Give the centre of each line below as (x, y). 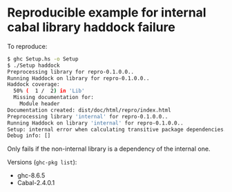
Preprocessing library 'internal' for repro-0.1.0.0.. (88, 116)
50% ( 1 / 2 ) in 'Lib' (49, 91)
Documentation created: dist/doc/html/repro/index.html (89, 110)
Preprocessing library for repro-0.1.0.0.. (71, 72)
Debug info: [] (29, 136)
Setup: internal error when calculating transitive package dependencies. (117, 129)
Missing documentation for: (54, 98)
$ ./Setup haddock (33, 65)
